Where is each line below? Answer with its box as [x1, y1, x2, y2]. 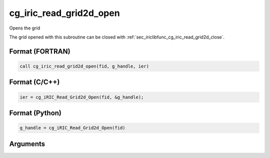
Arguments [9, 139, 45, 148]
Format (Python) [9, 108, 62, 117]
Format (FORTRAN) [9, 47, 70, 55]
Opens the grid [9, 25, 40, 31]
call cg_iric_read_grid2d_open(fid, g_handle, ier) [19, 63, 149, 69]
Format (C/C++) [9, 78, 60, 86]
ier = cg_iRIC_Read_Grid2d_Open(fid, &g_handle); [19, 94, 144, 100]
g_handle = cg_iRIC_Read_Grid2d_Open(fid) [19, 125, 125, 131]
